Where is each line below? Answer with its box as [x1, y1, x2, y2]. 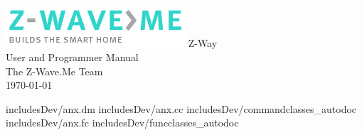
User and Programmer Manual [6, 49, 139, 64]
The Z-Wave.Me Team [6, 63, 103, 78]
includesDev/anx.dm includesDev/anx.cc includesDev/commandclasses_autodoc [6, 101, 357, 116]
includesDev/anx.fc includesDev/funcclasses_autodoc [6, 115, 239, 130]
